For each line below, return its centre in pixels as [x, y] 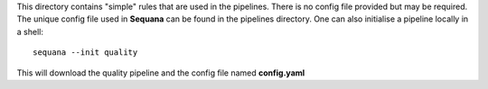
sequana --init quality [85, 53]
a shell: [30, 31]
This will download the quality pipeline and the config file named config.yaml [161, 73]
